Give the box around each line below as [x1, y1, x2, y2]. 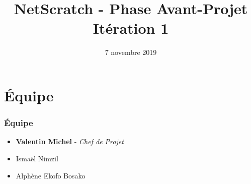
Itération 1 [93, 18, 169, 38]
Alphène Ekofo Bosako [16, 170, 86, 180]
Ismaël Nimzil [16, 153, 58, 163]
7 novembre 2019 [105, 47, 157, 57]
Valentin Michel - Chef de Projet [16, 136, 124, 147]
